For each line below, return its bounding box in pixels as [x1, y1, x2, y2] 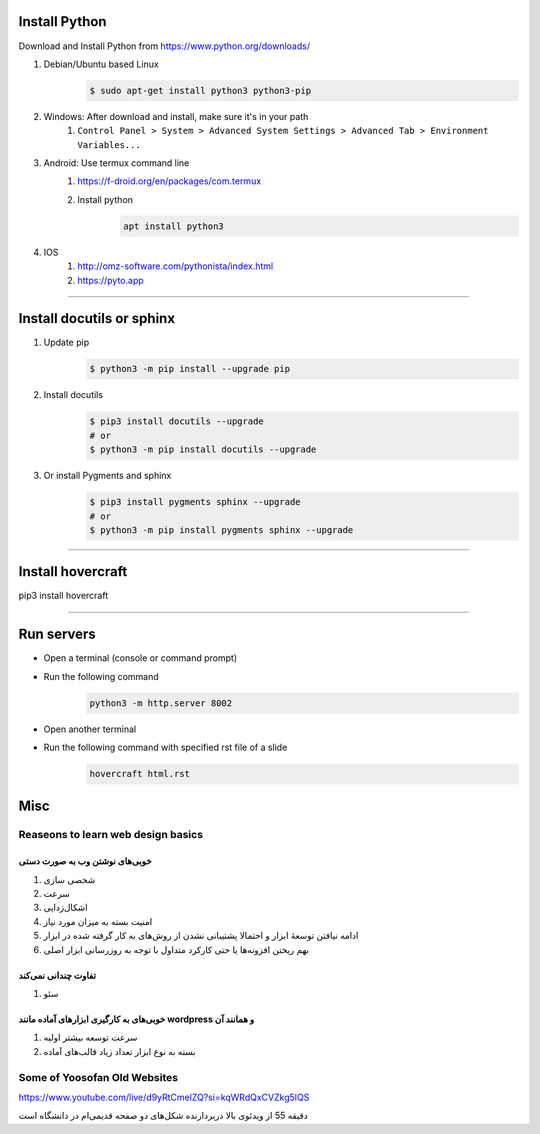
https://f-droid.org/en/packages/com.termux [77, 175, 262, 187]
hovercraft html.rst [89, 768, 190, 780]
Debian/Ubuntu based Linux [43, 58, 159, 70]
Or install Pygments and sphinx [43, 470, 172, 482]
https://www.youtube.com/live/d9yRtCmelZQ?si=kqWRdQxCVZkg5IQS [18, 1091, 310, 1103]
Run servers [18, 626, 97, 643]
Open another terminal [43, 723, 137, 735]
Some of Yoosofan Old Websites [18, 1070, 179, 1084]
